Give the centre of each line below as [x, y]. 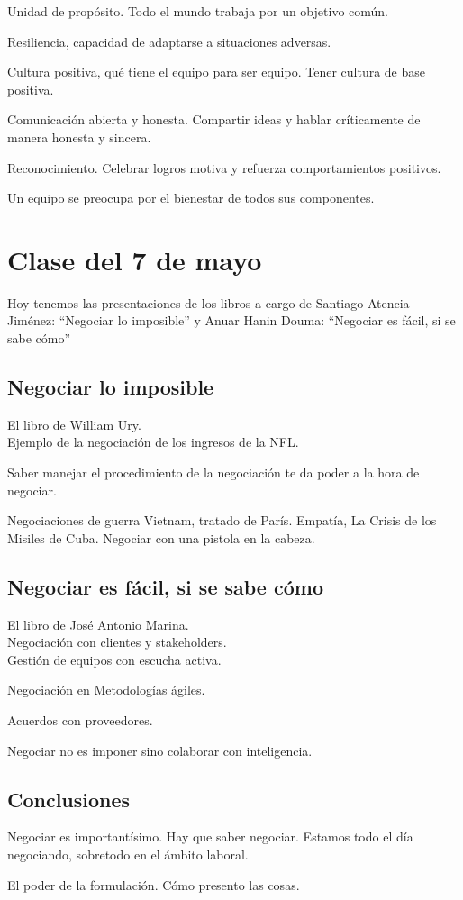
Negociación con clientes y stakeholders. [117, 642]
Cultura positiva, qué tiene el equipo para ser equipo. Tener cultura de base [217, 72]
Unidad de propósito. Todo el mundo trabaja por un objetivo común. [198, 11]
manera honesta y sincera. [79, 136]
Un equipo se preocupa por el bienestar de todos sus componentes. [191, 198]
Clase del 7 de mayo [135, 259]
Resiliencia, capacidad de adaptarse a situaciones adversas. [169, 41]
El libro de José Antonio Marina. [98, 624]
